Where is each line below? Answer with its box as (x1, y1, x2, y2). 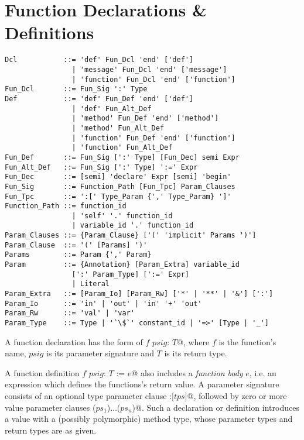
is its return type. (164, 347, 227, 359)
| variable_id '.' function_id (71, 221, 194, 230)
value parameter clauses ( (5, 401, 96, 413)
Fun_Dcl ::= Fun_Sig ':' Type (5, 85, 148, 94)
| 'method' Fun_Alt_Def (71, 123, 165, 132)
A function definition (5, 366, 80, 379)
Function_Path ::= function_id (5, 202, 127, 211)
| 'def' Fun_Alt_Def (71, 104, 152, 113)
